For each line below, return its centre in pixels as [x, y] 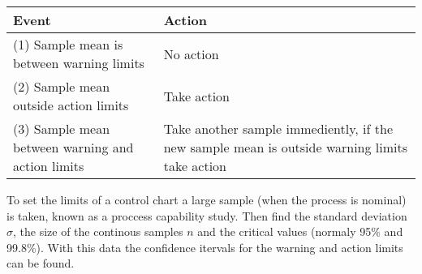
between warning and [73, 147]
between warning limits [79, 63]
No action [191, 54]
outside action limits [71, 105]
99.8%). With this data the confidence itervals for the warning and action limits [205, 247]
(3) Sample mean [62, 128]
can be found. [41, 263]
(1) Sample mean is [68, 44]
